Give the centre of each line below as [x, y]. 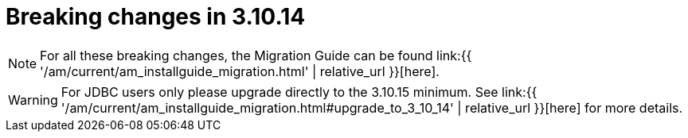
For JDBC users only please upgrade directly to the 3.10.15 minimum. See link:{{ [299, 92]
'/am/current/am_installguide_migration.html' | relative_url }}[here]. [240, 71]
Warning [33, 100]
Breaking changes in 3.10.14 [156, 17]
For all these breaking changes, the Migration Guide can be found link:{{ [256, 55]
